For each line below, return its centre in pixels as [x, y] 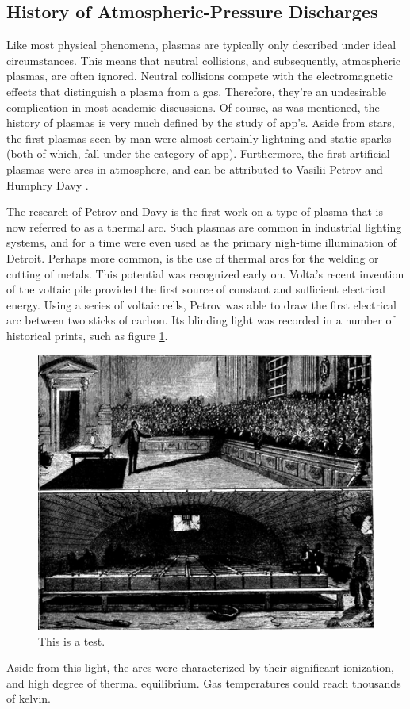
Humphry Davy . [48, 184]
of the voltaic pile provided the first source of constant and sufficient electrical [196, 289]
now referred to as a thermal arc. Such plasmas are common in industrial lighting [204, 226]
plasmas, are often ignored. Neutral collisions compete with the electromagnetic [199, 76]
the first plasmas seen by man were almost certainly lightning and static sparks [199, 138]
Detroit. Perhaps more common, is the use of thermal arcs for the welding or [193, 257]
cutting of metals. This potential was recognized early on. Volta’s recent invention [205, 273]
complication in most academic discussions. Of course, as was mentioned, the [193, 107]
